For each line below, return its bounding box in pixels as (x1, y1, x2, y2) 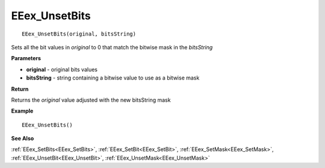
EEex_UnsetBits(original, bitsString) (22, 30, 137, 37)
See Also (11, 135, 34, 142)
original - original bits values (26, 66, 97, 73)
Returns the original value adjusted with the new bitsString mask (11, 96, 171, 104)
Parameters (11, 55, 42, 62)
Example (11, 107, 34, 114)
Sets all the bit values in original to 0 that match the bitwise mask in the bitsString (11, 43, 213, 51)
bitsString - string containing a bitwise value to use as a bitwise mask (26, 74, 200, 81)
